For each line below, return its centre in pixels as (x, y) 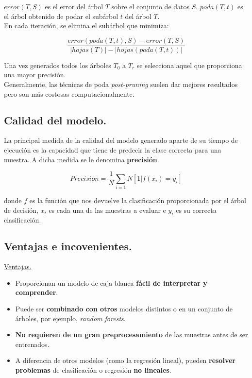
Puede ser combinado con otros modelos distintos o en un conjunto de (124, 308)
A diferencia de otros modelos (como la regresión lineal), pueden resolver (125, 360)
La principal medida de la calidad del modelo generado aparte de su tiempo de (121, 140)
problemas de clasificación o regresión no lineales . (93, 369)
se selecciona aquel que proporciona (189, 65)
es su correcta (196, 210)
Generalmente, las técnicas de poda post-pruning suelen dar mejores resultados (121, 84)
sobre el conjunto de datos (151, 6)
